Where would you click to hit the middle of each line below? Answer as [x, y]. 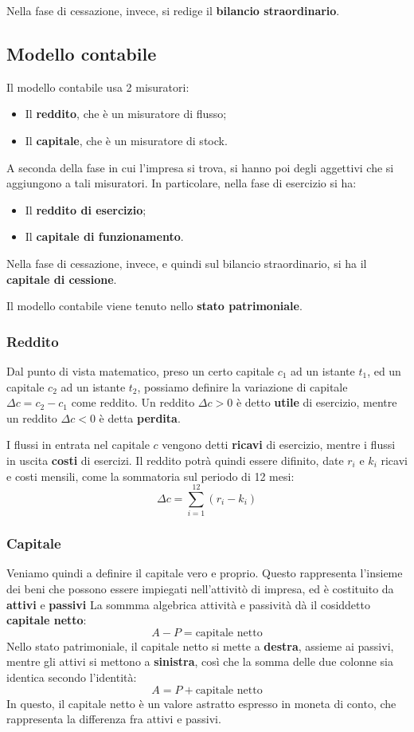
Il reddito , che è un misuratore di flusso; [126, 114]
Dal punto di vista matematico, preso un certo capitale [141, 370]
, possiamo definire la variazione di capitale [242, 386]
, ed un [384, 370]
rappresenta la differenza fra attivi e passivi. [114, 719]
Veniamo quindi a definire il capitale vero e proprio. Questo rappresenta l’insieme [205, 573]
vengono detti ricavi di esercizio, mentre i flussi [279, 445]
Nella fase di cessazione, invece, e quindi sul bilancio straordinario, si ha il [187, 263]
